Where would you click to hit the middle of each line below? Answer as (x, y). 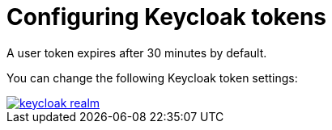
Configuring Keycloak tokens (167, 17)
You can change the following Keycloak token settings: (152, 78)
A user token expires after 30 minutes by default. (137, 52)
